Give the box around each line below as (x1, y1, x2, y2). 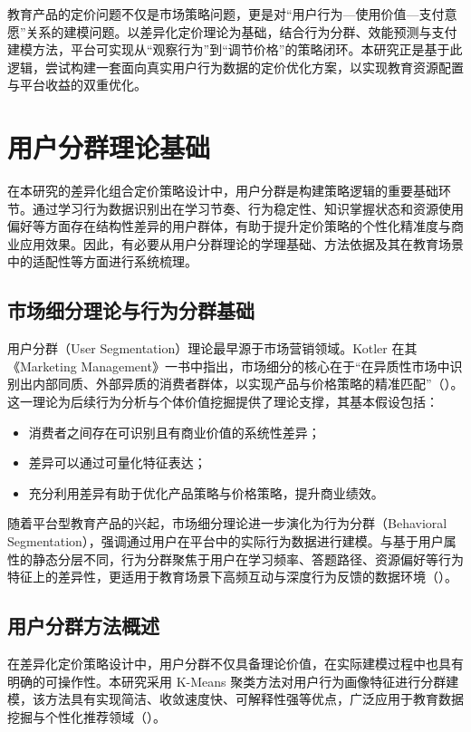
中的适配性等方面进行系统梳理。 (7, 252, 197, 271)
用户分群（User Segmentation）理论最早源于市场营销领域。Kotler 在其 (7, 339, 418, 358)
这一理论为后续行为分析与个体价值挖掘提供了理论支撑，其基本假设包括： (7, 392, 438, 411)
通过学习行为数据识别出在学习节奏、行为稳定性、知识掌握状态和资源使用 (32, 198, 464, 217)
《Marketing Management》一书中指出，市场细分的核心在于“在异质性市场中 (7, 356, 450, 375)
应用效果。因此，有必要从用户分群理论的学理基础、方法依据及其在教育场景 (19, 234, 464, 253)
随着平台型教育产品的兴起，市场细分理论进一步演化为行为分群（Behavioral (7, 514, 447, 533)
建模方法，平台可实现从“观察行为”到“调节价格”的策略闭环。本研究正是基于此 (7, 40, 463, 59)
